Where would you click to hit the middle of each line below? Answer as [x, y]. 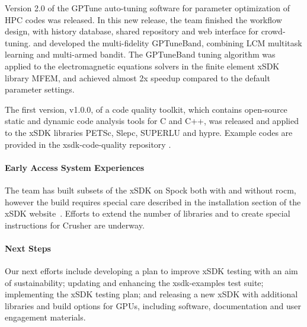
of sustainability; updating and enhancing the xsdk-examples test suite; [134, 282]
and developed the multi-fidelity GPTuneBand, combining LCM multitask [168, 42]
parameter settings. [40, 89]
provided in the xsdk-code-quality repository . [88, 144]
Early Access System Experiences [75, 167]
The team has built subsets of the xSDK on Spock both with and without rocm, [151, 190]
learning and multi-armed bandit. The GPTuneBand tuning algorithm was [140, 54]
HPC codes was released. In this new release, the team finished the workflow [143, 19]
